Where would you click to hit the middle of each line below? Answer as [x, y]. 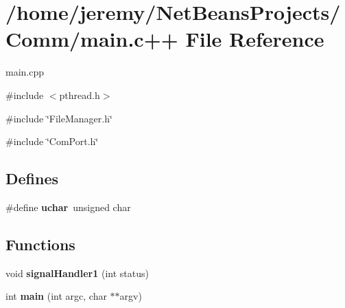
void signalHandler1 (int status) [77, 273]
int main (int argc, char [56, 296]
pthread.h [80, 95]
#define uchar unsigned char [68, 207]
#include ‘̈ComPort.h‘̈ [52, 141]
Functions [40, 244]
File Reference [255, 39]
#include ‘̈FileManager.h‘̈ [59, 118]
